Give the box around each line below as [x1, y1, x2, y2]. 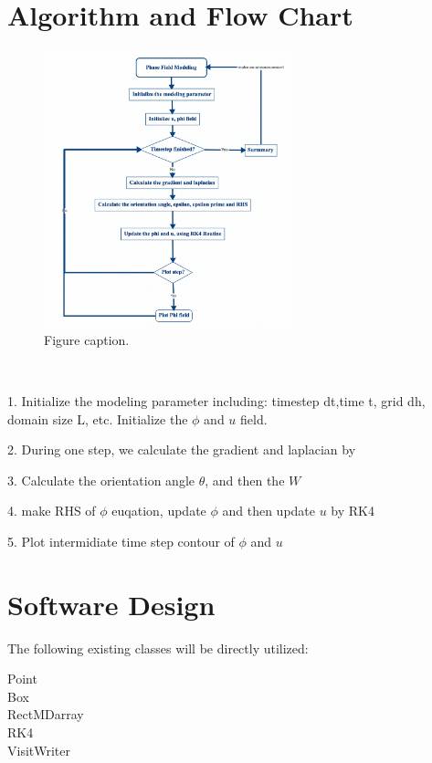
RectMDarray [7, 705, 84, 724]
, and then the [205, 470, 285, 489]
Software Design [7, 585, 216, 622]
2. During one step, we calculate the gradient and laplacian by [7, 440, 356, 459]
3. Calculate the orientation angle [7, 470, 195, 489]
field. [240, 409, 268, 428]
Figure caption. [44, 329, 130, 349]
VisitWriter [7, 740, 71, 759]
